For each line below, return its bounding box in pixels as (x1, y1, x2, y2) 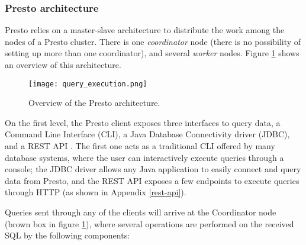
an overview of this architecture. (5, 59, 121, 70)
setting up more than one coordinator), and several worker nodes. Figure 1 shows (5, 47, 299, 59)
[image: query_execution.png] (28, 79, 147, 88)
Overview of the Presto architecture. (28, 96, 160, 109)
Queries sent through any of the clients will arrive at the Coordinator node (5, 206, 276, 218)
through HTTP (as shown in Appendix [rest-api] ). (5, 186, 186, 198)
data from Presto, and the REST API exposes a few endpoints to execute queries (5, 174, 299, 186)
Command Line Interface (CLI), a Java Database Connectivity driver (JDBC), (5, 128, 290, 140)
